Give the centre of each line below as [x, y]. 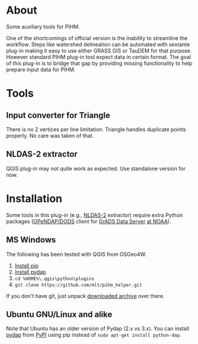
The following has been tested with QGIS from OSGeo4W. [76, 254]
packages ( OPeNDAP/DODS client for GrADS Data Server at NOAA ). [89, 221]
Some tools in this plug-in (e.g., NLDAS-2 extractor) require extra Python [95, 215]
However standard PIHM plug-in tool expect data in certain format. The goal [98, 57]
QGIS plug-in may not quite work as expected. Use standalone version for [96, 168]
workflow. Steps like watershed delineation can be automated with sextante [98, 44]
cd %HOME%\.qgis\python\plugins [54, 278]
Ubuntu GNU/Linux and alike [59, 314]
